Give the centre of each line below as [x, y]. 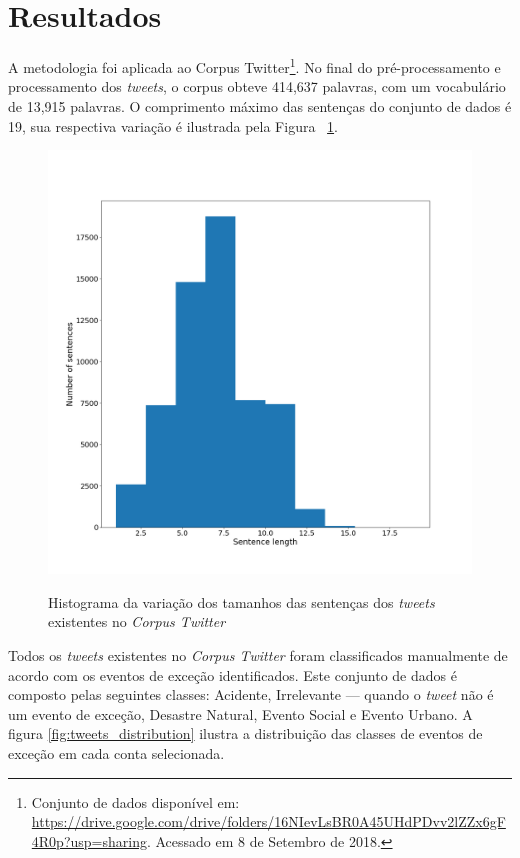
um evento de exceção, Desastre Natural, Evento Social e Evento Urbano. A [240, 713]
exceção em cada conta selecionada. [116, 752]
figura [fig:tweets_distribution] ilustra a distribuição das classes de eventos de [245, 733]
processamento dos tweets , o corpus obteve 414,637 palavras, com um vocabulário [257, 86]
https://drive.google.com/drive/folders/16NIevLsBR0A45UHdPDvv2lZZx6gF [268, 821]
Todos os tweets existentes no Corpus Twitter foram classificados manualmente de [258, 654]
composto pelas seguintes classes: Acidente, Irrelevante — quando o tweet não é [251, 694]
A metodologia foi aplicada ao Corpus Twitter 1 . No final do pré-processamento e [254, 65]
